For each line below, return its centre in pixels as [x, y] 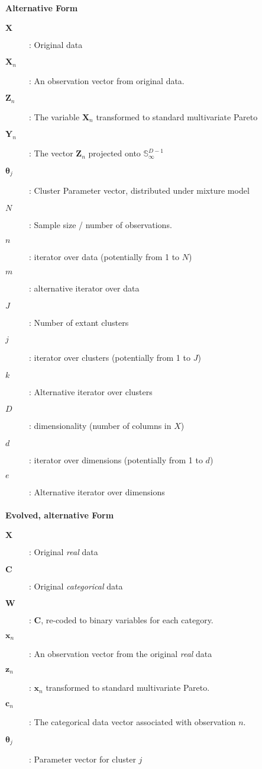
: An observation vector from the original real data [121, 654]
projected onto [114, 153]
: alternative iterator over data [84, 288]
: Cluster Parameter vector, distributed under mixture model [139, 190]
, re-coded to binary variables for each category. [127, 620]
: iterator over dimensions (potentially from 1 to [116, 460]
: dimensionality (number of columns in [100, 426]
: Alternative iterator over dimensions [97, 491]
